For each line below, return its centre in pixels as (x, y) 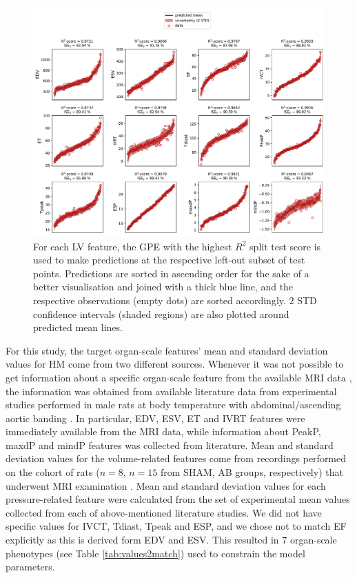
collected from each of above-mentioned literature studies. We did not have (164, 512)
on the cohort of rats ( (53, 472)
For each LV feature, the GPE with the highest (133, 246)
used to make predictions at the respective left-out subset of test (169, 260)
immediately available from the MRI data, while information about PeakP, (163, 431)
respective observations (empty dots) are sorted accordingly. (160, 300)
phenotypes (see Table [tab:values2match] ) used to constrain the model (155, 553)
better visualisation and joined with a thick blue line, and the (163, 287)
